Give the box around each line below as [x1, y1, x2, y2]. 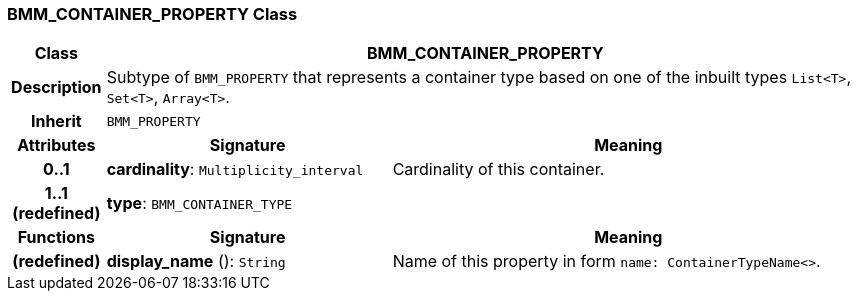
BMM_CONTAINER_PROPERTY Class [7, 4, 298, 24]
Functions [17, 227, 95, 248]
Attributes [17, 135, 96, 156]
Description [11, 77, 102, 98]
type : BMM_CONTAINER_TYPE [106, 193, 293, 214]
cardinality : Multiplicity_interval [106, 159, 364, 180]
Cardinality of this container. [392, 159, 605, 180]
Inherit [30, 111, 82, 132]
